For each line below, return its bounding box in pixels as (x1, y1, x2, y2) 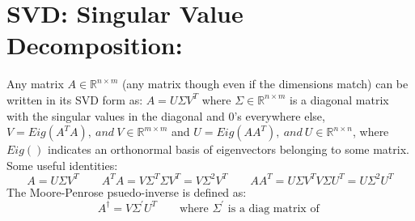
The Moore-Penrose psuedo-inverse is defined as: (6, 183, 247, 200)
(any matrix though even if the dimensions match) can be (121, 75, 409, 92)
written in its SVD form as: (6, 91, 143, 108)
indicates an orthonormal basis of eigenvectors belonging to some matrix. (48, 141, 409, 158)
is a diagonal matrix (290, 91, 389, 108)
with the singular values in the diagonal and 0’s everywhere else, (6, 107, 325, 124)
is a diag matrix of (227, 202, 320, 215)
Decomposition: (6, 28, 183, 62)
